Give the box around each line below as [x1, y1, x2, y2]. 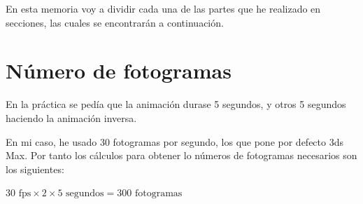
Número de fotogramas [6, 56, 232, 85]
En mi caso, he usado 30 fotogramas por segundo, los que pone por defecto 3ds [6, 134, 343, 149]
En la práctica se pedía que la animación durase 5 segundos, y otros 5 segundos [6, 97, 346, 111]
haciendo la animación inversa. [6, 110, 137, 125]
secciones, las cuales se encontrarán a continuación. [6, 15, 224, 29]
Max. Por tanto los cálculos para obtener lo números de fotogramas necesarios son [6, 148, 357, 163]
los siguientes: [6, 161, 64, 176]
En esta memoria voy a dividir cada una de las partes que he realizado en [6, 1, 321, 15]
